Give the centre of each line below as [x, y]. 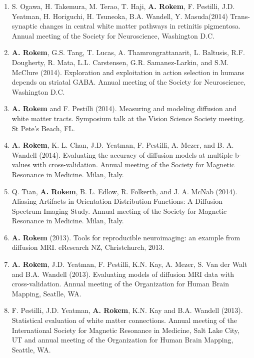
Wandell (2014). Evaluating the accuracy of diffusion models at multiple [122, 154]
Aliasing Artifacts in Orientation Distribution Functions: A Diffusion [117, 201]
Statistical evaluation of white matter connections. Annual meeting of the [124, 320]
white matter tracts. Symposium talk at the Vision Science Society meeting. [128, 118]
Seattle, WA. [31, 349]
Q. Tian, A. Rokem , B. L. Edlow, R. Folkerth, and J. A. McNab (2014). [124, 191]
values [21, 164]
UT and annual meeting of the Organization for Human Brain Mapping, [122, 340]
